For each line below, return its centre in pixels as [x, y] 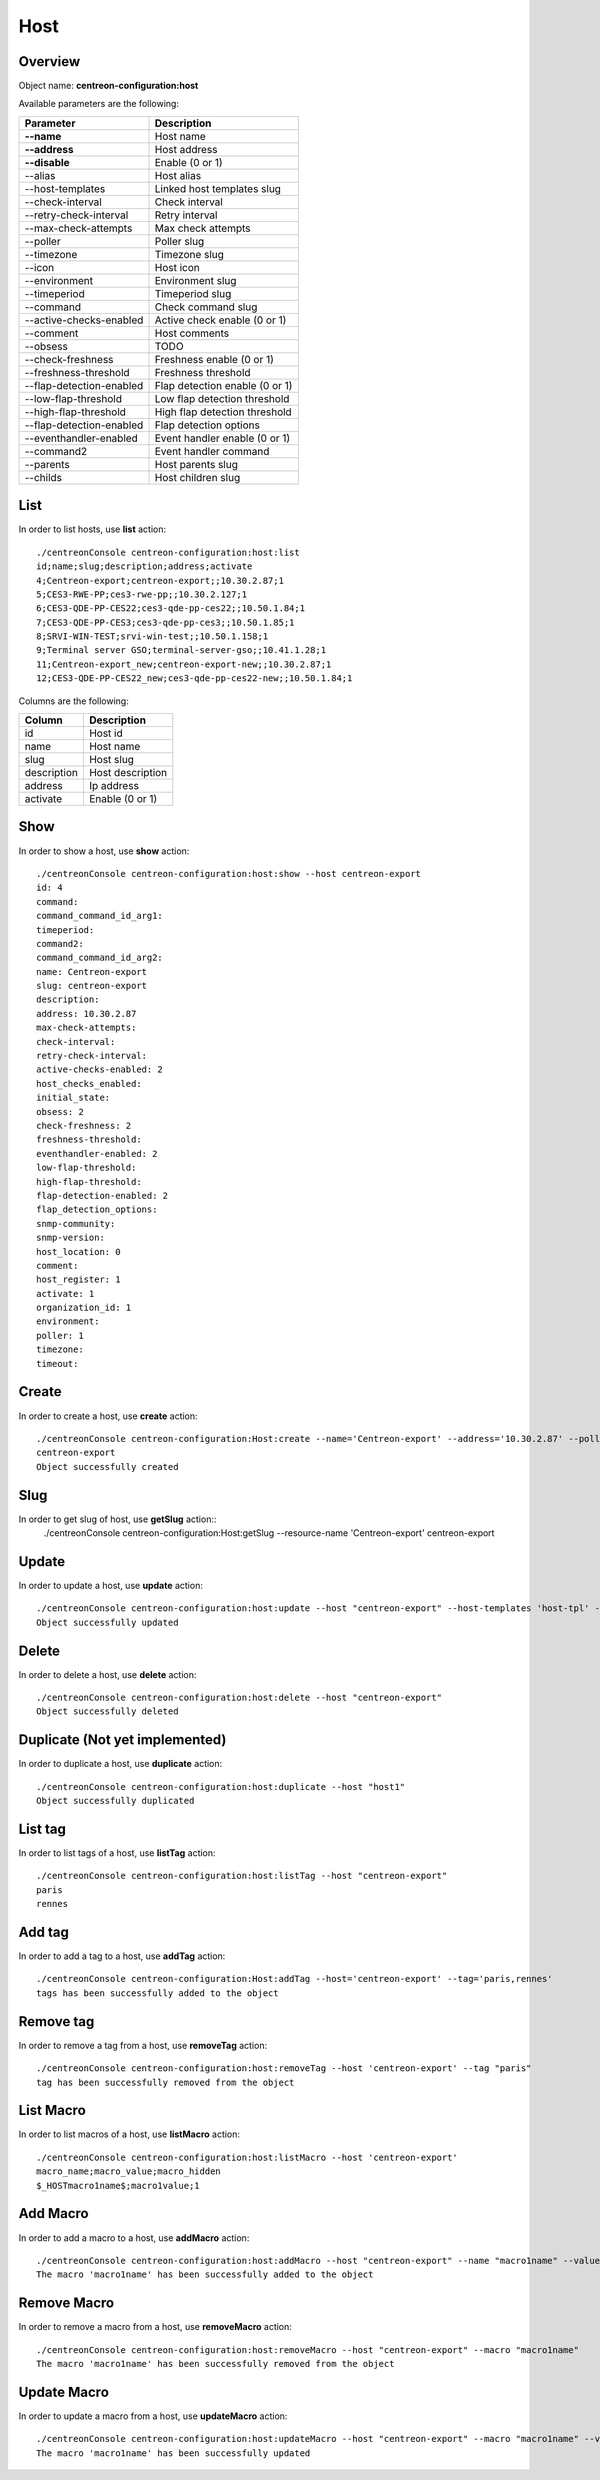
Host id [106, 733]
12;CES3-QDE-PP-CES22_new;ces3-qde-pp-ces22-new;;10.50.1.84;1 [194, 678]
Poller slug [179, 241]
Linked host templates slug [218, 188]
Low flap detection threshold [222, 398]
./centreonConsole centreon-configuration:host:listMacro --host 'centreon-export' [247, 2157]
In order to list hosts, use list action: [92, 529]
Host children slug [197, 477]
